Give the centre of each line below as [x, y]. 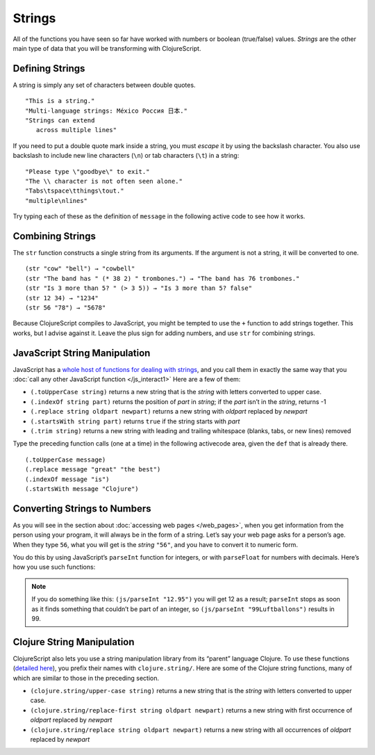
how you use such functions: [54, 567]
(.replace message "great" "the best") [93, 470]
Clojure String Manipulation [74, 642]
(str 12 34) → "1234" [62, 298]
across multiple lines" [76, 130]
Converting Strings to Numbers [82, 509]
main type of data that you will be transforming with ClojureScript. [107, 48]
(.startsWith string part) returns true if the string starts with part [135, 421]
